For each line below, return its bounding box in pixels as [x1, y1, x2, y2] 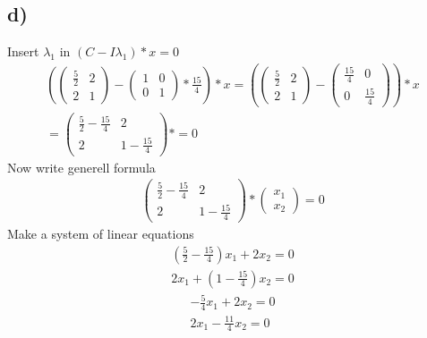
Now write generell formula [7, 157, 156, 176]
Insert [7, 42, 39, 61]
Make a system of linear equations [7, 224, 194, 242]
